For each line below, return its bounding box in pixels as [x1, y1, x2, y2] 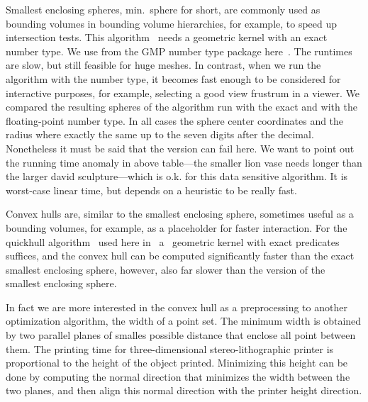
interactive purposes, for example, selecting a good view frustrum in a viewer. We [6, 85, 360, 100]
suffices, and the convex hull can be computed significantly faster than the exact [6, 248, 355, 263]
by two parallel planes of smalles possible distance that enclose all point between [6, 328, 356, 342]
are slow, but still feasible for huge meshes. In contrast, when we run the [6, 57, 321, 72]
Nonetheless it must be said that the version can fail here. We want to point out [6, 140, 355, 155]
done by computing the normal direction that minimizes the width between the [6, 369, 350, 384]
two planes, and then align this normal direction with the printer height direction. [6, 383, 362, 398]
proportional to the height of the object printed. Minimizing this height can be [6, 355, 348, 370]
